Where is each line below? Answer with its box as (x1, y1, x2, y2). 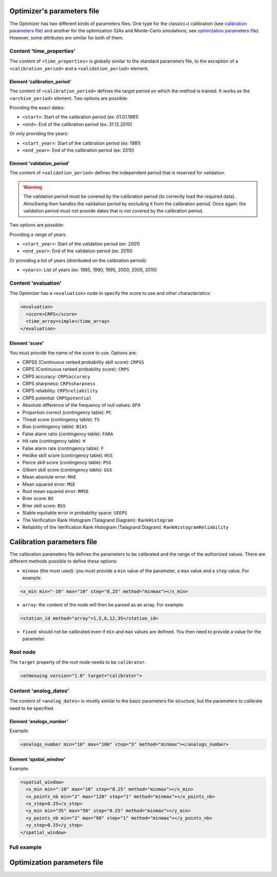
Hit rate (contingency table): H (22, 438, 86, 444)
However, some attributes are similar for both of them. (9, 35, 124, 41)
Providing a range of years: (9, 231, 67, 237)
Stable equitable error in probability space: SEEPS (22, 510, 128, 516)
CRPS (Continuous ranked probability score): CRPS (22, 366, 129, 372)
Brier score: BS (22, 495, 54, 502)
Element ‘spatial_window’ (9, 756, 66, 762)
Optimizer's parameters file (9, 7, 100, 15)
